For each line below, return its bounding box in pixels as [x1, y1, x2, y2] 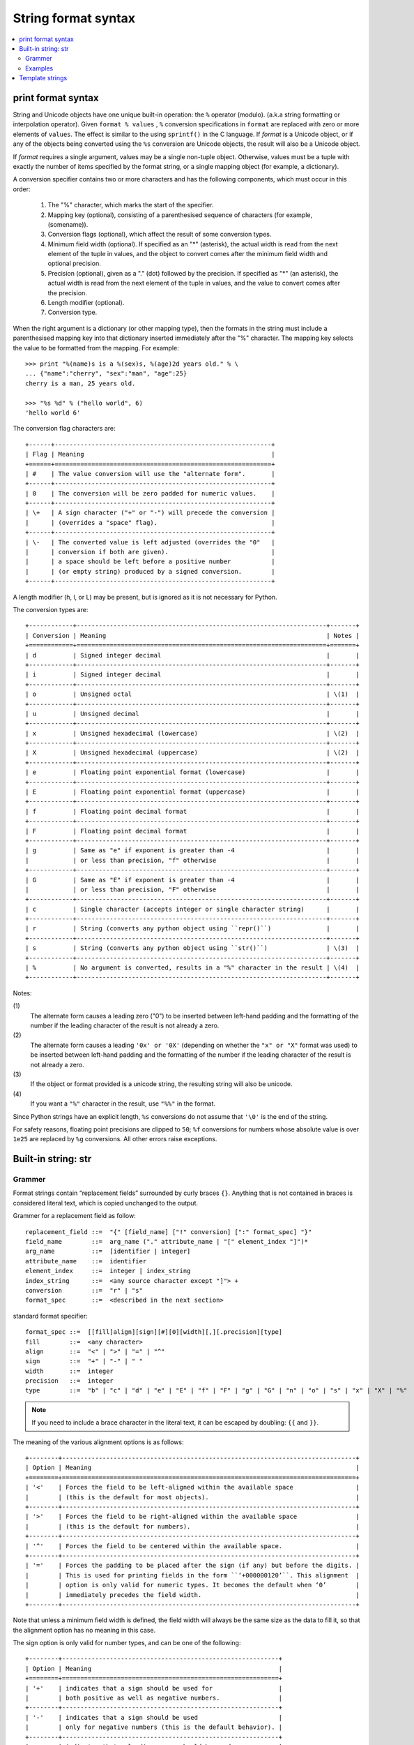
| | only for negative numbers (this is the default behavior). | [25, 1723, 283, 1731]
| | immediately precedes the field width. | [25, 1591, 360, 1598]
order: [13, 185, 31, 193]
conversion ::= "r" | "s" [25, 1286, 143, 1294]
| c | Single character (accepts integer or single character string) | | [25, 905, 360, 913]
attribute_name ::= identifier [25, 1257, 147, 1265]
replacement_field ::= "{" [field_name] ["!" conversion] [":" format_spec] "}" [25, 1228, 312, 1235]
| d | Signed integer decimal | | [25, 651, 360, 659]
